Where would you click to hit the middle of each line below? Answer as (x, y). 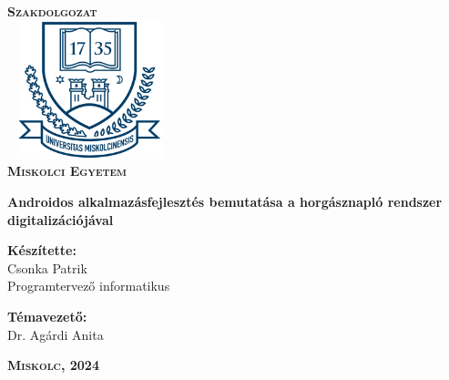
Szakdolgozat (52, 11)
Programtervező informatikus (89, 286)
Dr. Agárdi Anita (56, 334)
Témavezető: (47, 316)
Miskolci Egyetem (67, 171)
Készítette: (42, 250)
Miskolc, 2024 (53, 365)
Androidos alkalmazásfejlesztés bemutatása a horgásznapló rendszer (225, 201)
